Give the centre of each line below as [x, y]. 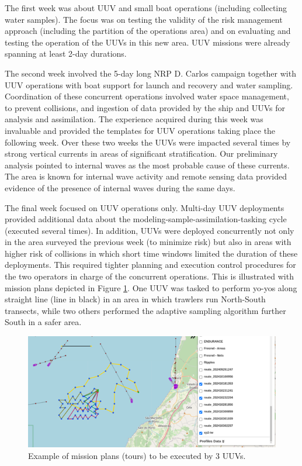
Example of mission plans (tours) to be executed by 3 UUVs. [137, 455]
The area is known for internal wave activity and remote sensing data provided [146, 176]
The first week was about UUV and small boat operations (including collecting [146, 8]
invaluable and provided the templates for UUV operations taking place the [140, 130]
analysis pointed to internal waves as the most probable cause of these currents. [147, 165]
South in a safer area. [43, 322]
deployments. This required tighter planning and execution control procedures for [150, 265]
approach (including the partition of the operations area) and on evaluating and [148, 31]
